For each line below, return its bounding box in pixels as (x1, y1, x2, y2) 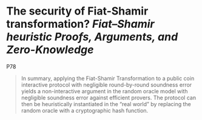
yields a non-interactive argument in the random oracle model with (21, 87, 188, 95)
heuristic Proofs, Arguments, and (6, 30, 178, 44)
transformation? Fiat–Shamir (6, 17, 155, 31)
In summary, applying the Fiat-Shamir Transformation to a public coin (21, 75, 195, 82)
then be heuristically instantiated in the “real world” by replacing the (21, 100, 191, 107)
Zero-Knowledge (6, 43, 94, 57)
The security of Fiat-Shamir (6, 4, 149, 18)
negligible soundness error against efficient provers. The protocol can (21, 94, 196, 101)
